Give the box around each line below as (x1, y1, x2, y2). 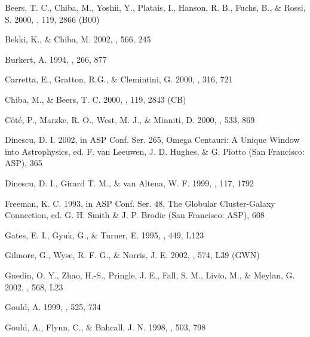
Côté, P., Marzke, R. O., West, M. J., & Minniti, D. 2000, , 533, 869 (5, 113, 255, 125)
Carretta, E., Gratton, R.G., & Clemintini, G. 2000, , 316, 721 (5, 73, 233, 85)
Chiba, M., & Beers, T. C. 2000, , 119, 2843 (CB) (5, 93, 186, 105)
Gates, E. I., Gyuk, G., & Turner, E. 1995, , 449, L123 (5, 228, 204, 241)
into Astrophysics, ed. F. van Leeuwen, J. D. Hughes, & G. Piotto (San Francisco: (5, 145, 305, 157)
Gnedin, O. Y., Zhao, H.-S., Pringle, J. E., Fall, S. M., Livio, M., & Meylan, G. (5, 268, 295, 281)
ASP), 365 (5, 157, 42, 169)
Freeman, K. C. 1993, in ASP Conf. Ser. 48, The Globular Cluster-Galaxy (5, 197, 275, 209)
